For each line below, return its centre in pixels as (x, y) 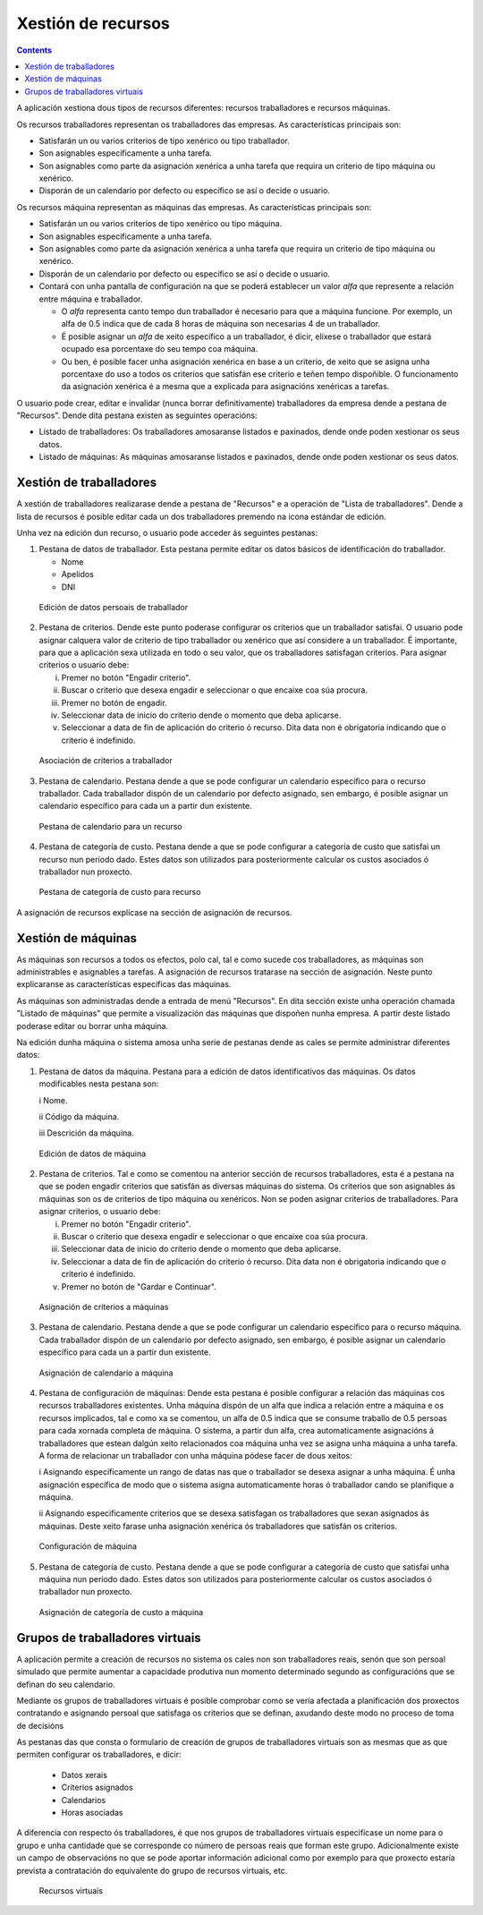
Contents (34, 50)
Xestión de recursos (93, 23)
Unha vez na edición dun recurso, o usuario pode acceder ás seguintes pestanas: (167, 532)
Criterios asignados (97, 1787)
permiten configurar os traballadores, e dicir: (99, 1755)
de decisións (40, 1725)
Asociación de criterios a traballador (106, 761)
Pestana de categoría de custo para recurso (120, 892)
